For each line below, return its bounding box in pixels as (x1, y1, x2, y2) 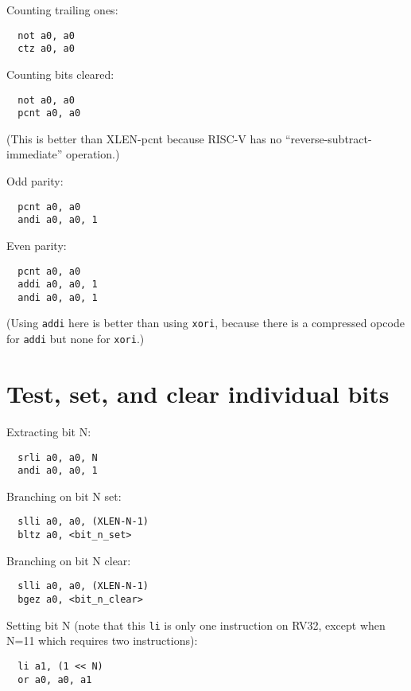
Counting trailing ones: (6, 2, 118, 18)
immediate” (6, 146, 63, 162)
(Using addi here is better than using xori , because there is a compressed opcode (6, 314, 405, 331)
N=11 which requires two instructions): (6, 632, 198, 649)
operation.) (66, 146, 120, 162)
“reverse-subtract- (285, 130, 372, 146)
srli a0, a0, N (17, 451, 98, 463)
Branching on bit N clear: (6, 552, 131, 568)
